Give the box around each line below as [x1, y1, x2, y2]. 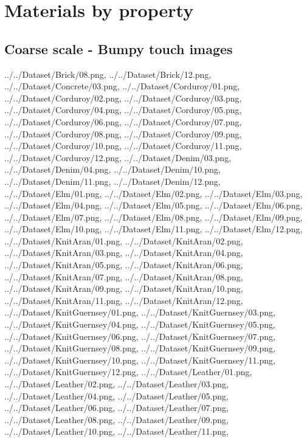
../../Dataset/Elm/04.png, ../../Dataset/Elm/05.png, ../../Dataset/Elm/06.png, [4, 199, 303, 212]
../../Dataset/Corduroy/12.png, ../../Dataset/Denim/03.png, [4, 151, 232, 164]
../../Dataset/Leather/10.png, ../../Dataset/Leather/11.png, [4, 425, 229, 438]
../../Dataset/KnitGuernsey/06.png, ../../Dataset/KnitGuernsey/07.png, [4, 330, 275, 342]
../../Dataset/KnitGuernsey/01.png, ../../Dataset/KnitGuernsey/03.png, [4, 306, 275, 319]
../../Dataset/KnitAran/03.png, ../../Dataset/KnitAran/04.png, [4, 246, 243, 259]
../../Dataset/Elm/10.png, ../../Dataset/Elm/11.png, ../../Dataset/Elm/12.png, [4, 223, 303, 235]
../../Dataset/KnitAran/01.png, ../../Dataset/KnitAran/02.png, [4, 234, 243, 247]
